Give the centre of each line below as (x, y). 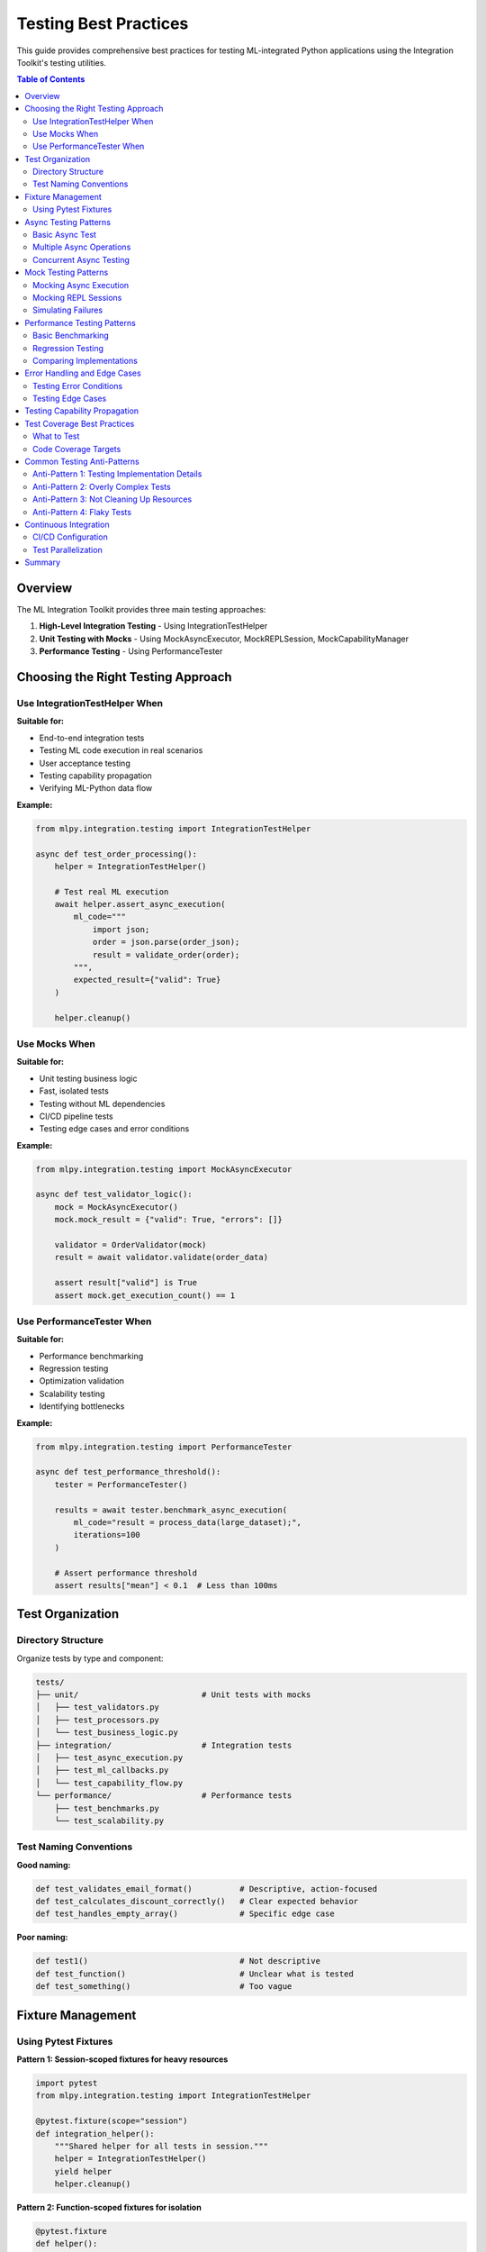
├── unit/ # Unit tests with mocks (173, 1695)
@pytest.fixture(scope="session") (112, 2121)
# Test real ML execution (112, 891)
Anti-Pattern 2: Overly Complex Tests (102, 486)
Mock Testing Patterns (67, 272)
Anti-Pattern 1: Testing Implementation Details (117, 474)
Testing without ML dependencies (102, 1103)
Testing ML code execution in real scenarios (121, 750)
